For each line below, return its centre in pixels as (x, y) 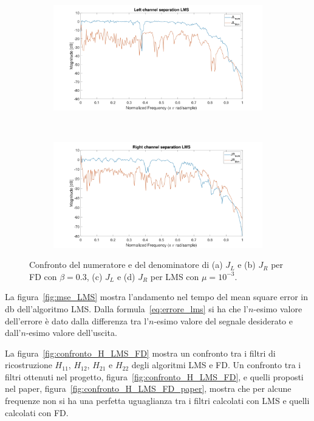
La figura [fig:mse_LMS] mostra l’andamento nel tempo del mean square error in (157, 297)
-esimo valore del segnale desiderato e (223, 320)
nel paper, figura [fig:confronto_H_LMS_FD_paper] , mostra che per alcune (148, 388)
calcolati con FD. (37, 412)
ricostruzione (29, 365)
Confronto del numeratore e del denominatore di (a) (126, 265)
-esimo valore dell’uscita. (71, 333)
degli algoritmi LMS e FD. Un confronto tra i (216, 365)
